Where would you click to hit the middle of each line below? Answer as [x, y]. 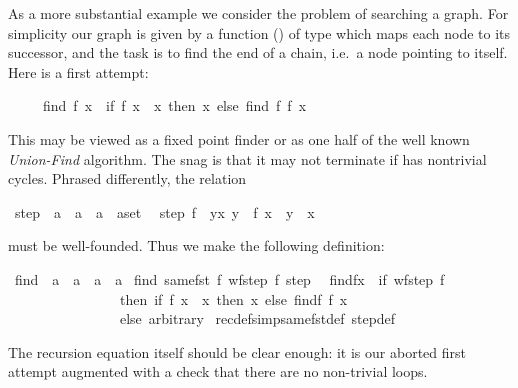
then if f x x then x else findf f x [233, 298]
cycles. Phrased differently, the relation [127, 178]
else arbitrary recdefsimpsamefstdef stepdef [257, 318]
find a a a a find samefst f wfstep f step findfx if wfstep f [229, 278]
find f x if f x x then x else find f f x [174, 105]
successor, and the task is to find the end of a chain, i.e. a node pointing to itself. [258, 52]
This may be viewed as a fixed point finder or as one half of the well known [239, 138]
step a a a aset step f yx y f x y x [164, 211]
